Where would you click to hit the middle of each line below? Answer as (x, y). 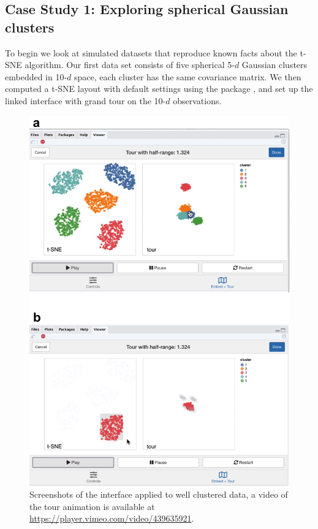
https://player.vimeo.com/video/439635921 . (112, 518)
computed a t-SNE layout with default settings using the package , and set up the (159, 89)
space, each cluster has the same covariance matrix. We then (188, 76)
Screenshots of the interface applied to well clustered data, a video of (159, 494)
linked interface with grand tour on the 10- (85, 100)
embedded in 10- (36, 76)
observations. (197, 100)
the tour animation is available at (92, 506)
